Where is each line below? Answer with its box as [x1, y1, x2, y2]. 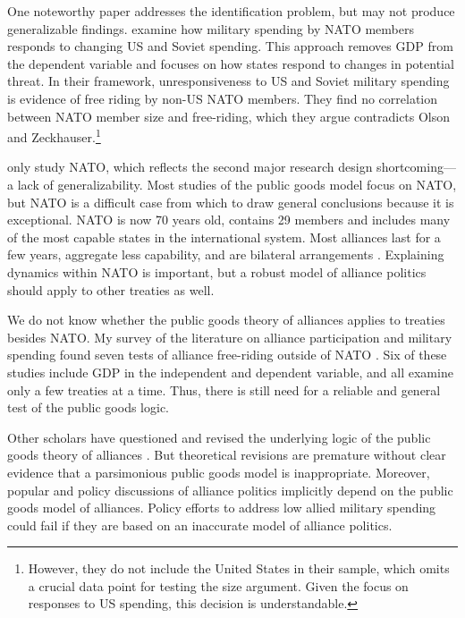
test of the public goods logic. [7, 398, 169, 417]
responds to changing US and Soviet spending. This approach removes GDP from [7, 37, 453, 55]
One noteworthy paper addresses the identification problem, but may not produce [7, 2, 455, 20]
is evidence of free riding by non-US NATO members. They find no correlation [7, 89, 438, 107]
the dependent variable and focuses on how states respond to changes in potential [7, 54, 454, 72]
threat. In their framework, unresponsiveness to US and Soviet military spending [7, 72, 450, 90]
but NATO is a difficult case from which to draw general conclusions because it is [7, 192, 454, 211]
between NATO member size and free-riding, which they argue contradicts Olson [7, 106, 451, 125]
